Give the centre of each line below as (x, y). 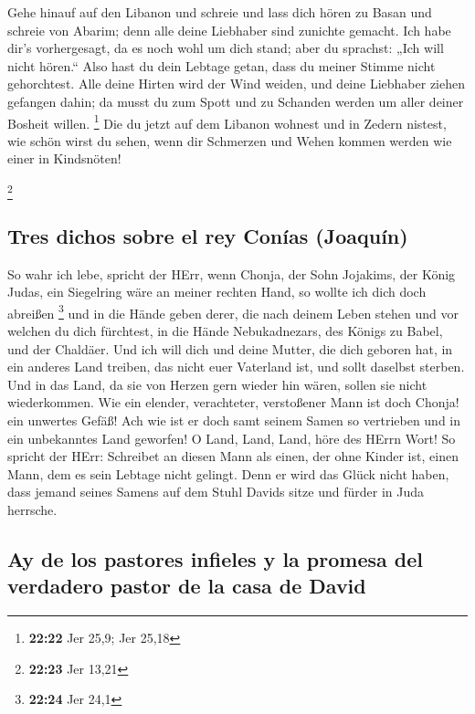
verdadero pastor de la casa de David (187, 586)
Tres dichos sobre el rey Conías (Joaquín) (208, 235)
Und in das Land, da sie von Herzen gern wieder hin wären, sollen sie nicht (217, 384)
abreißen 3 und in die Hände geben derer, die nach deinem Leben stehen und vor (233, 311)
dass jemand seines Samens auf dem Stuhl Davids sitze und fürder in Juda (216, 492)
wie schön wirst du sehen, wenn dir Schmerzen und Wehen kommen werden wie (230, 140)
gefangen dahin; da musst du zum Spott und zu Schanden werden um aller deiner (236, 101)
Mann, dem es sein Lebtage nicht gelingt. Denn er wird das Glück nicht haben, (228, 473)
